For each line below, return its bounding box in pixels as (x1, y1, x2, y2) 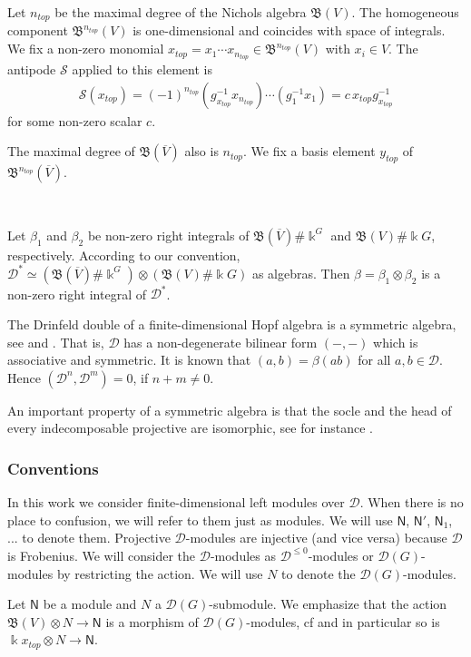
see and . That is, (7, 332, 104, 351)
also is (184, 142, 219, 161)
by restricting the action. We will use (56, 564, 263, 583)
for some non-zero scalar (7, 111, 142, 130)
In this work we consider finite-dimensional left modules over (7, 493, 345, 512)
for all (358, 350, 391, 369)
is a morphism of (105, 612, 199, 631)
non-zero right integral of (7, 284, 146, 303)
